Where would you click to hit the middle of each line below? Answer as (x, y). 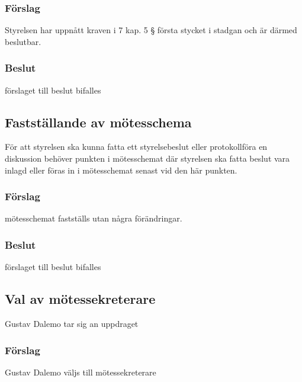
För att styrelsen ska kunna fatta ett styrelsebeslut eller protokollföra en (136, 147)
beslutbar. (23, 41)
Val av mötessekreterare (80, 299)
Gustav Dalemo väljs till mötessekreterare (81, 372)
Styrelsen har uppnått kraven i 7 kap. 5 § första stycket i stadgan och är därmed (151, 30)
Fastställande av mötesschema (98, 122)
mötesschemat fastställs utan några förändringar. (94, 218)
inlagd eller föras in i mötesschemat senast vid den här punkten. (121, 170)
